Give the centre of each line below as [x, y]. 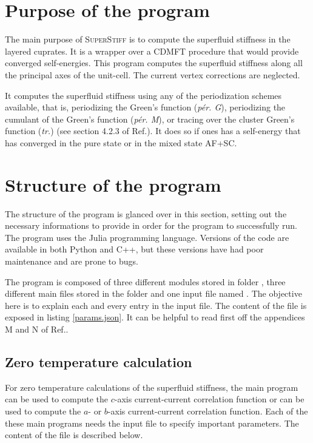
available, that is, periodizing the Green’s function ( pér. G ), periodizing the [145, 107]
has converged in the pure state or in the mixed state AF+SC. [121, 142]
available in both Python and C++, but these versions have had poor [134, 249]
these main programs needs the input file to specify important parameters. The [152, 423]
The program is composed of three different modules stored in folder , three [145, 281]
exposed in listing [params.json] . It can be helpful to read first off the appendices [155, 317]
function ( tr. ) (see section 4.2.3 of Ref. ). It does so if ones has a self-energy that [153, 131]
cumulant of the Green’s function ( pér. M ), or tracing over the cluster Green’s [150, 119]
